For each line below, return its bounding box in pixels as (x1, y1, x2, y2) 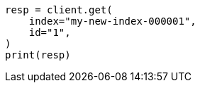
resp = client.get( (5, 4, 113, 15)
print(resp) (5, 49, 71, 61)
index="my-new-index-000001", (28, 15, 196, 27)
